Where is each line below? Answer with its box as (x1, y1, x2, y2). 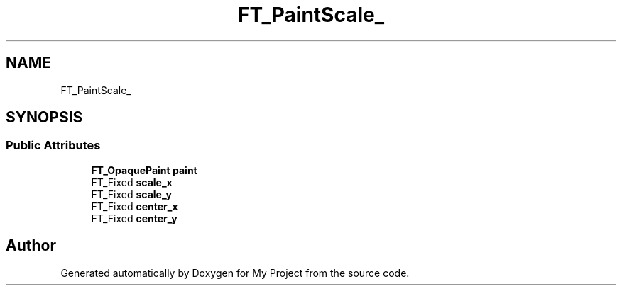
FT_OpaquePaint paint (91, 164, 197, 176)
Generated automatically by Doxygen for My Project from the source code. (60, 266, 410, 279)
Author (6, 236, 56, 255)
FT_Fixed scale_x (91, 176, 173, 188)
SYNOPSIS (6, 108, 83, 127)
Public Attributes (6, 138, 101, 153)
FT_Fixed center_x (91, 200, 178, 212)
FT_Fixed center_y (91, 212, 178, 224)
